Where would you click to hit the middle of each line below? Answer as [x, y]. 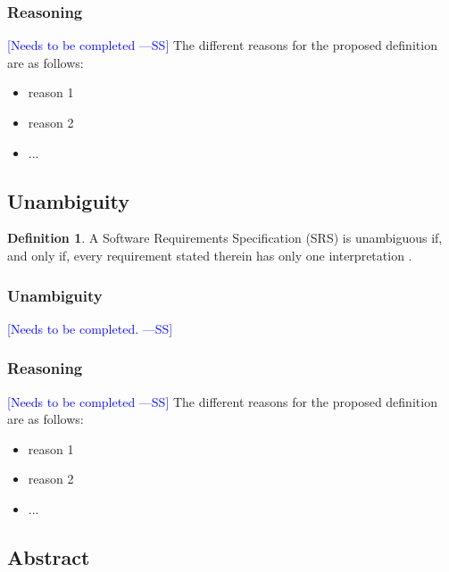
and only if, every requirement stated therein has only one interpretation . [210, 255]
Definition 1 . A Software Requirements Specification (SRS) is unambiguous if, [225, 238]
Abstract [49, 556]
